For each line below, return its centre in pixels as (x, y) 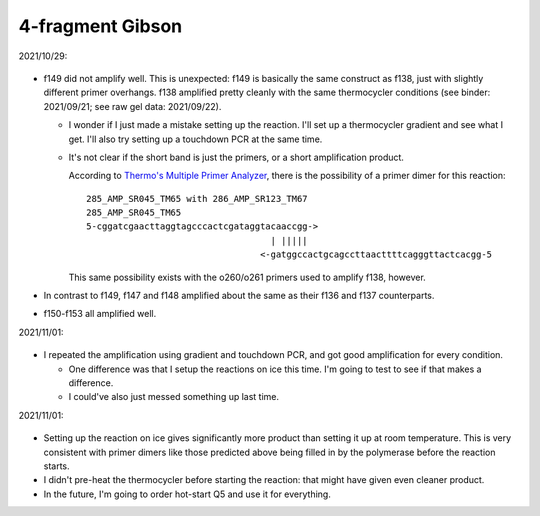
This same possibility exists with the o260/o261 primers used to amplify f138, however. (247, 277)
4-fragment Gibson (100, 26)
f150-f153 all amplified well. (100, 314)
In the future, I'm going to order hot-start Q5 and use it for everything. (187, 494)
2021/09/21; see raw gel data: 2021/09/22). (132, 106)
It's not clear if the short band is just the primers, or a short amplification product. (236, 157)
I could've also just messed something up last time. (174, 397)
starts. (56, 466)
